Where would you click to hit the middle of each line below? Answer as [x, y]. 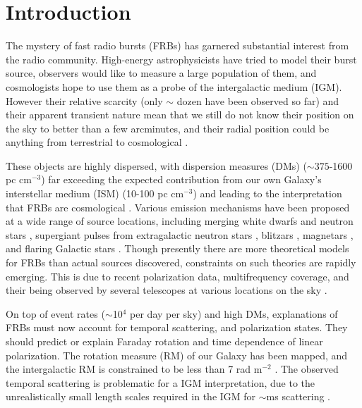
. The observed [307, 369]
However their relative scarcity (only [84, 100]
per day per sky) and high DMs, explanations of [234, 313]
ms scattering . [298, 396]
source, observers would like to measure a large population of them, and [161, 73]
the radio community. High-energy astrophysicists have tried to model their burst [181, 59]
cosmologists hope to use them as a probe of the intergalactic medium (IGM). [174, 86]
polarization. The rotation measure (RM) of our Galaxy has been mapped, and [177, 355]
